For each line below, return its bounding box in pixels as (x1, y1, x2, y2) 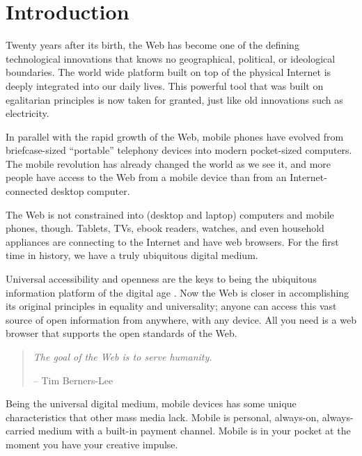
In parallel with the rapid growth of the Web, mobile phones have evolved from (6, 129, 344, 143)
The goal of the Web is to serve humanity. (33, 349, 212, 363)
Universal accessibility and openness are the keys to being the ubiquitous (6, 272, 317, 286)
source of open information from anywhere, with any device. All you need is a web (6, 312, 356, 327)
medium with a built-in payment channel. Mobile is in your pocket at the (38, 423, 351, 438)
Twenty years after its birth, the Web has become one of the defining (6, 38, 299, 52)
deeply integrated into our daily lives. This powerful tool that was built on (6, 78, 324, 93)
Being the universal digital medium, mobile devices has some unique (6, 396, 297, 411)
